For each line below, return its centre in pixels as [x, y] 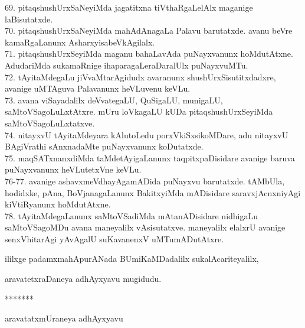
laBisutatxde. [29, 19]
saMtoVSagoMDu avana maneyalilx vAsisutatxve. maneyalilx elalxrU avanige [145, 227]
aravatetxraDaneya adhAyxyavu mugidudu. [83, 279]
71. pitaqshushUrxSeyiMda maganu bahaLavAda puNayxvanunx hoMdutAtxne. [149, 53]
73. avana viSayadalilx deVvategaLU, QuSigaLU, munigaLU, [114, 100]
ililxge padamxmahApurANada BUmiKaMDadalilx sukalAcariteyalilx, [132, 259]
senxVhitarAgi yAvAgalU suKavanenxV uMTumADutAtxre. [114, 238]
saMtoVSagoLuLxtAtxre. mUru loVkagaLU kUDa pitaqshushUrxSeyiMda [139, 111]
